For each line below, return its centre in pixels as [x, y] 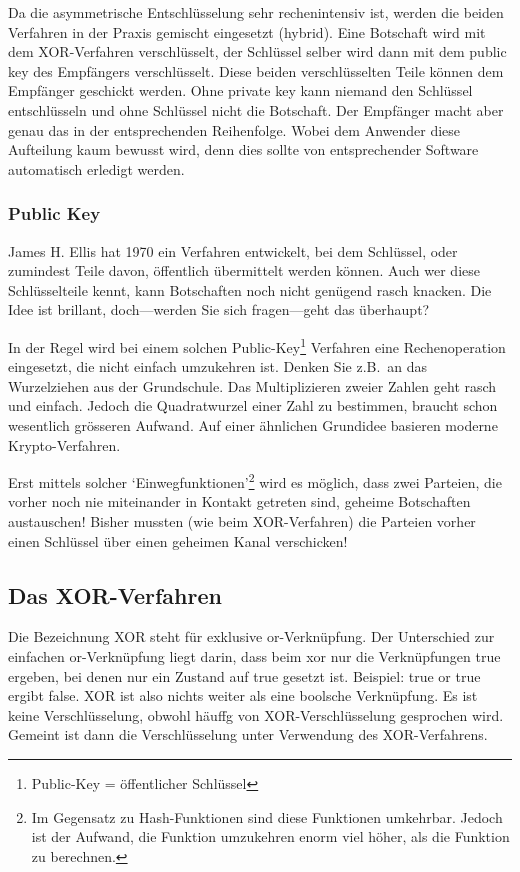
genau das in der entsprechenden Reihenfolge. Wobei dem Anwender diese [234, 129]
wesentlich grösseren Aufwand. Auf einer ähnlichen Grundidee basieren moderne [253, 424]
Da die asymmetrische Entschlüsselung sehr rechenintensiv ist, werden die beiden [256, 12]
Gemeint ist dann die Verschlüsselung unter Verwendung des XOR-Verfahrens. [248, 734]
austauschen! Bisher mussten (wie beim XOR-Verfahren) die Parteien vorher [242, 521]
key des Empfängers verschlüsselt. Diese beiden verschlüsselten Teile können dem [256, 70]
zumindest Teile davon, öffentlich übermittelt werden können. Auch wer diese [244, 270]
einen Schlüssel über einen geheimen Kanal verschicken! [178, 540]
